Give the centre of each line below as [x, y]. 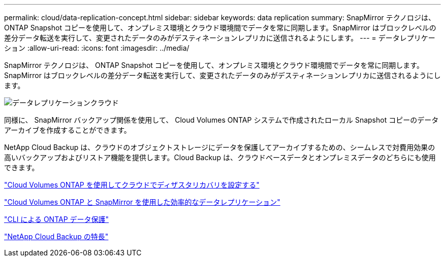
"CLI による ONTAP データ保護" [57, 219]
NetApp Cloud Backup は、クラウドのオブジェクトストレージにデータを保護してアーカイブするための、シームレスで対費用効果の [220, 147]
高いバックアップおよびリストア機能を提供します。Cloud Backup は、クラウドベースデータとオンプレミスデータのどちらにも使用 [220, 157]
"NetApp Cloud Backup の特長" [56, 236]
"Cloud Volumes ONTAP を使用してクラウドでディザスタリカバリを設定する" [132, 185]
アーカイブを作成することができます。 [68, 130]
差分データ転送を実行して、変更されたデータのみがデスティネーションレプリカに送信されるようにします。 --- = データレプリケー [220, 38]
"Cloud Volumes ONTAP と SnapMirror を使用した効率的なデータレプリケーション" [142, 202]
